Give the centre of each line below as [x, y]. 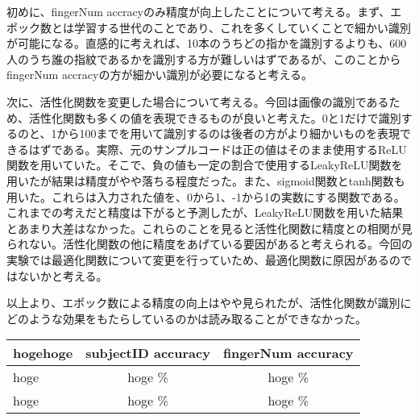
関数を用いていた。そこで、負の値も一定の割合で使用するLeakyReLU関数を [205, 165]
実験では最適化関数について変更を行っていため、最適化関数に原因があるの [203, 259]
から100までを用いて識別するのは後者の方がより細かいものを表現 [228, 133]
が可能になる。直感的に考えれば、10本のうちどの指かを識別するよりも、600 [207, 43]
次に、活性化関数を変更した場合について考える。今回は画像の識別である [198, 101]
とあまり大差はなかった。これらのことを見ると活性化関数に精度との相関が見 [209, 228]
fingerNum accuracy [288, 353]
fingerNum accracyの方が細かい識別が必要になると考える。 [160, 75]
